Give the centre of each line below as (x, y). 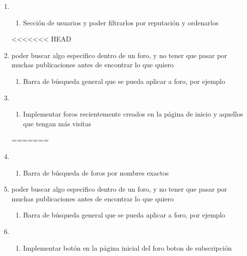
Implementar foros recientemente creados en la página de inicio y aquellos (133, 114)
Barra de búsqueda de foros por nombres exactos (96, 172)
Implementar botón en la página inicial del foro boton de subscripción (127, 247)
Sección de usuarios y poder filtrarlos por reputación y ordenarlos (121, 22)
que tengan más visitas (57, 123)
